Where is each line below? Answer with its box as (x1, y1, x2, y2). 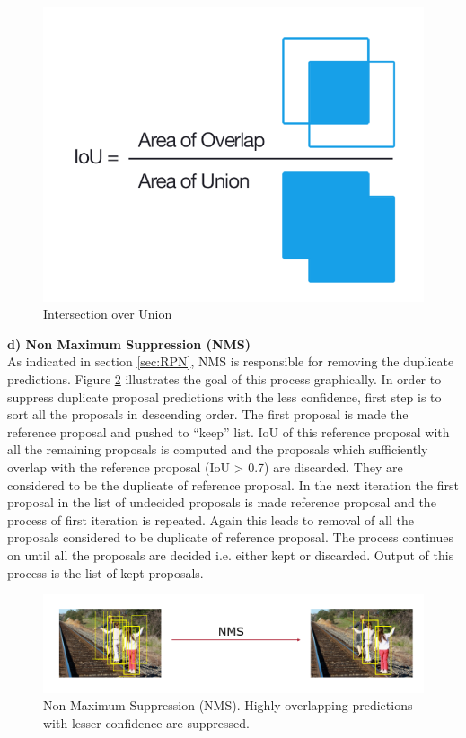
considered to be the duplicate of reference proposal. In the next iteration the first (7, 475, 459, 494)
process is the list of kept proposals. (7, 563, 204, 582)
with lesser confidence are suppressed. (43, 713, 250, 732)
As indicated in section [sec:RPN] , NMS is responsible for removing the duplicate (7, 352, 454, 371)
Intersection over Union (43, 304, 172, 323)
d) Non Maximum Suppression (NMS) (7, 334, 251, 353)
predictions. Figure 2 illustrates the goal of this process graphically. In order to (7, 370, 442, 389)
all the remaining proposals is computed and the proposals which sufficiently (7, 440, 428, 459)
